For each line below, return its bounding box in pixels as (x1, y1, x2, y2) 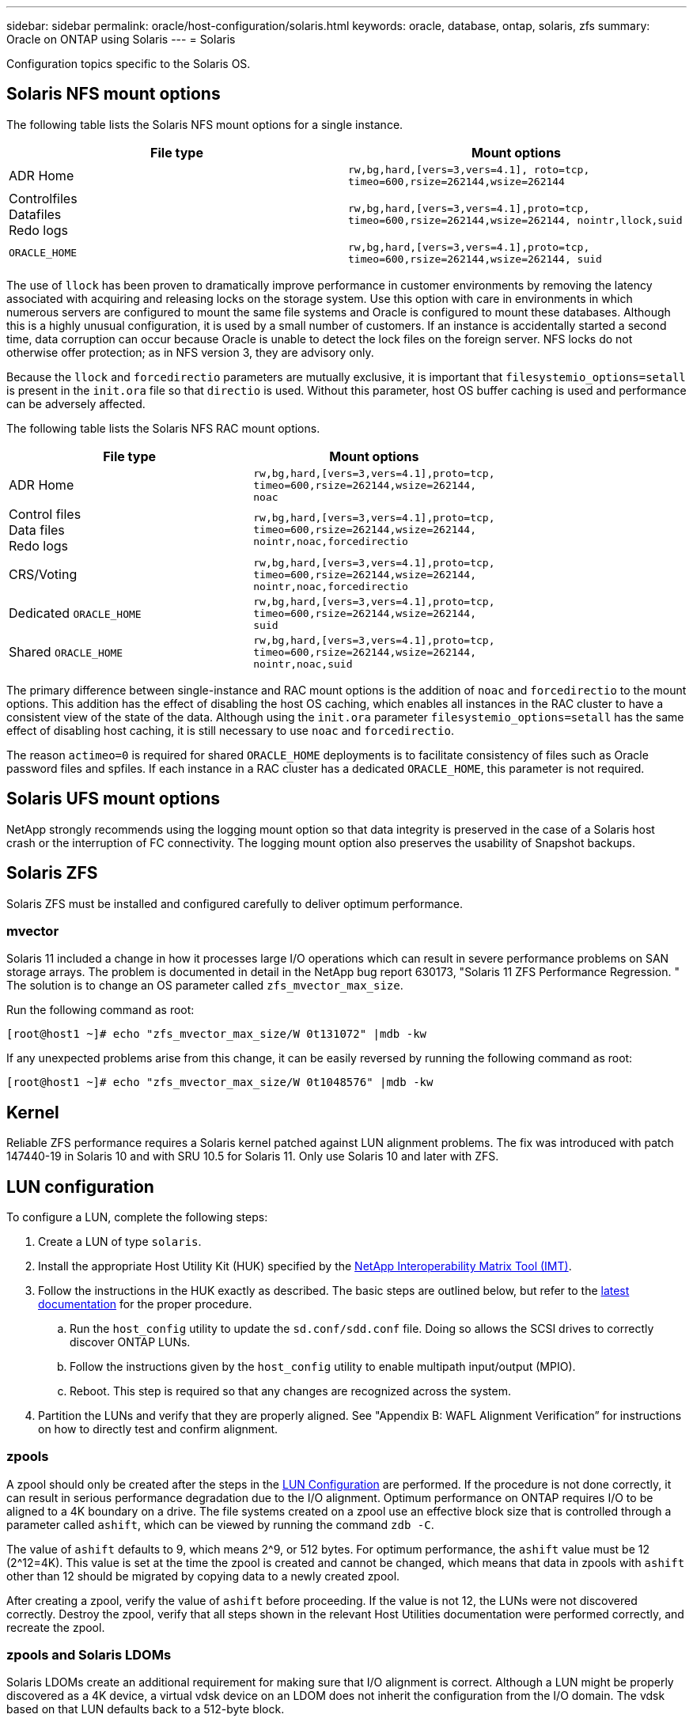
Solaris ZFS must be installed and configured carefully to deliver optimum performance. (6, 896, 464, 910)
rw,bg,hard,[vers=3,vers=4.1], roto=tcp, (348, 163, 590, 176)
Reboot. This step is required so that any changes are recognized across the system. (70, 1383, 512, 1398)
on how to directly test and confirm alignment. (38, 1421, 278, 1436)
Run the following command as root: (6, 1003, 195, 1017)
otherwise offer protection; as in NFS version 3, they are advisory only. (6, 345, 374, 359)
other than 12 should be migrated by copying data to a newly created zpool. (6, 1569, 400, 1583)
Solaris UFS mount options (6, 789, 221, 809)
